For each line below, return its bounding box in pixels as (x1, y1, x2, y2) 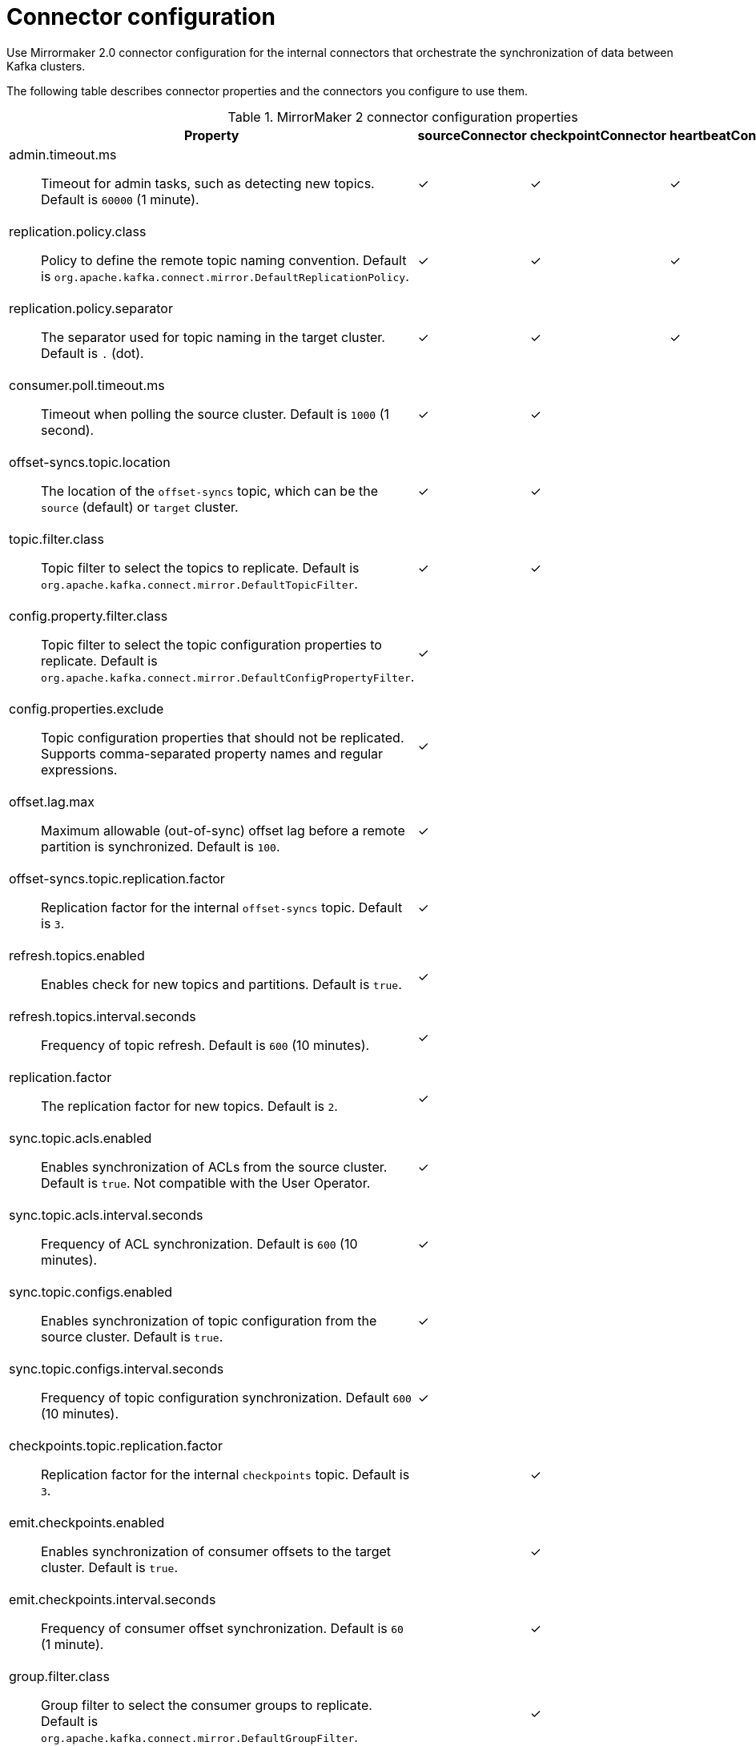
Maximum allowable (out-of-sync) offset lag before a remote (41, 822, 405, 839)
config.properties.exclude (9, 700, 164, 717)
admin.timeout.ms (9, 146, 117, 163)
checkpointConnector (529, 127, 666, 143)
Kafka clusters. (6, 58, 86, 73)
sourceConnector (417, 127, 527, 143)
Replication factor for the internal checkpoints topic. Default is (41, 1466, 410, 1482)
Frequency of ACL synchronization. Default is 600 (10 (41, 1235, 358, 1252)
